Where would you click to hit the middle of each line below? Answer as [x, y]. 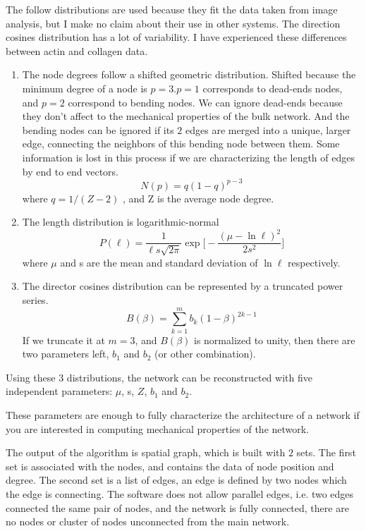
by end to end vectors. [71, 171]
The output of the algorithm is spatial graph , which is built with [146, 452]
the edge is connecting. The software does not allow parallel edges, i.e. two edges [180, 494]
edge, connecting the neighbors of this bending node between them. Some [181, 144]
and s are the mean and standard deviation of [159, 262]
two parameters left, [66, 354]
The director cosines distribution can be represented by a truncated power [183, 286]
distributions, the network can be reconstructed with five [189, 377]
